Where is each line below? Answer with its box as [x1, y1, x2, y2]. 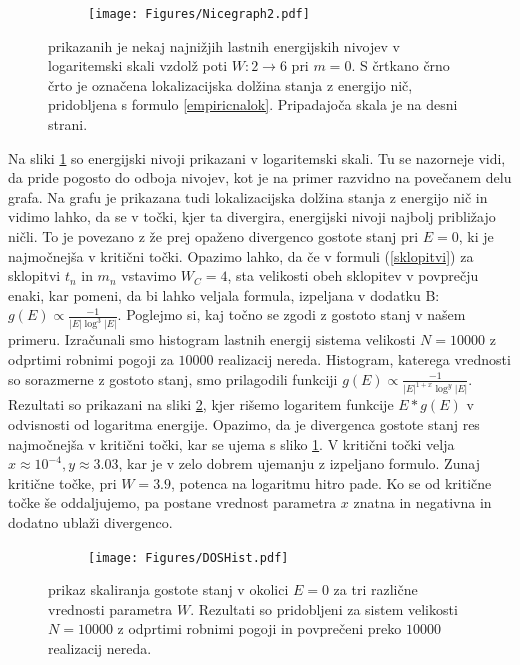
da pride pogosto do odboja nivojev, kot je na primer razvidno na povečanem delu [8, 167, 512, 188]
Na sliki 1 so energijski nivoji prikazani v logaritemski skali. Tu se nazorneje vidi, [8, 147, 506, 168]
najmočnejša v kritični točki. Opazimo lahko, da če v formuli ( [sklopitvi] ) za [8, 245, 474, 266]
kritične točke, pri [8, 472, 117, 493]
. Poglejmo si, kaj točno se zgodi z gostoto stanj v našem [117, 304, 466, 325]
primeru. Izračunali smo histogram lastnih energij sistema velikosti [8, 329, 416, 350]
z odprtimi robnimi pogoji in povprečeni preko [117, 618, 402, 639]
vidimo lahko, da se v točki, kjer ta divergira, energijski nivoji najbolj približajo [8, 206, 496, 227]
